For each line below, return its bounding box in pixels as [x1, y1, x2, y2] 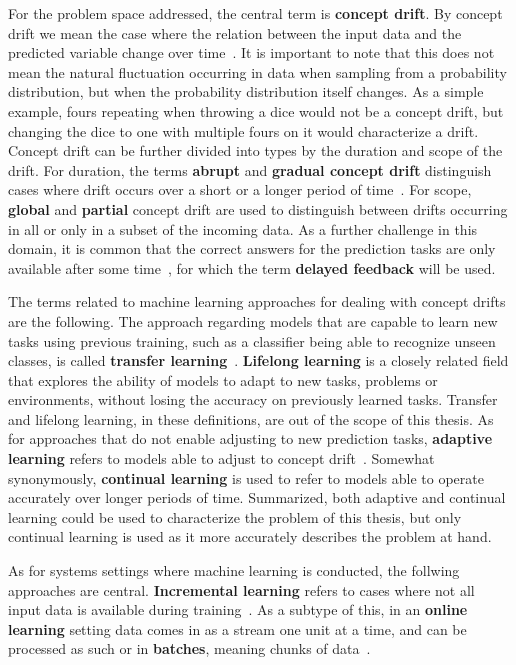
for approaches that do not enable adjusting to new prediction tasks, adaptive [8, 428, 493, 449]
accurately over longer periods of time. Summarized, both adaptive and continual [8, 487, 506, 508]
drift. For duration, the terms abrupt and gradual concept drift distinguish [8, 159, 492, 180]
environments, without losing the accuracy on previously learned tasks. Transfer [8, 389, 498, 410]
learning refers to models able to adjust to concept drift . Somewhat [8, 448, 435, 469]
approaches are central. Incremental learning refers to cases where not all [8, 579, 475, 600]
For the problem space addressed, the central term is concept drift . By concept [8, 3, 503, 23]
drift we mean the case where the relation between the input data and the [8, 22, 462, 43]
